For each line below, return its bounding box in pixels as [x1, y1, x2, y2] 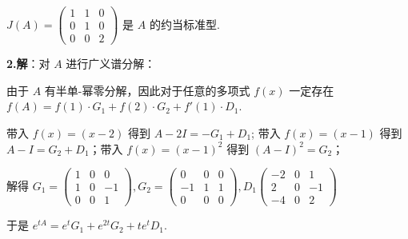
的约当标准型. [149, 15, 220, 32]
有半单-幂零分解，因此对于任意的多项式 [44, 82, 250, 98]
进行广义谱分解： [66, 55, 156, 72]
